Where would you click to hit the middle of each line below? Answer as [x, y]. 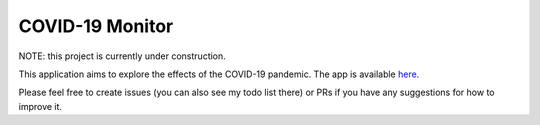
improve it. [40, 106]
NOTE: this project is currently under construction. [122, 56]
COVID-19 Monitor [96, 26]
